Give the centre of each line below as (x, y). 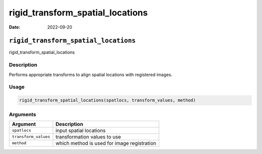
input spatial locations (81, 130)
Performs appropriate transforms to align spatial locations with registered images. (90, 75)
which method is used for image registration (106, 143)
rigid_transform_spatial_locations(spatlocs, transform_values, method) (107, 100)
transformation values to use (88, 137)
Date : (15, 27)
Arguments (23, 114)
